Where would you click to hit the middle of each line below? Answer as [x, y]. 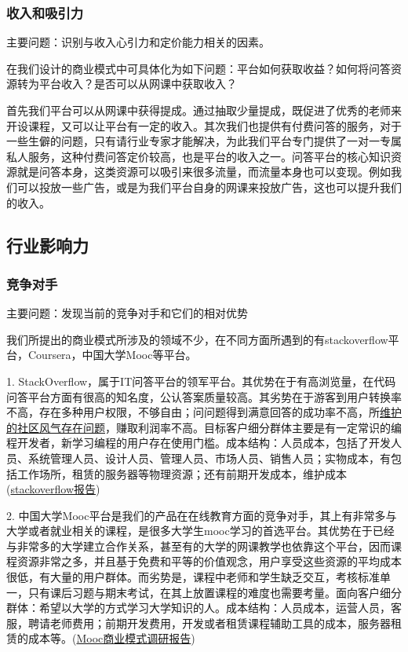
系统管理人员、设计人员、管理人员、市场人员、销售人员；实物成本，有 [209, 458]
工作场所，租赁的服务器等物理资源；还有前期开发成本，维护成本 [182, 473]
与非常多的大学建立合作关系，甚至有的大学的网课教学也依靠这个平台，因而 [199, 546]
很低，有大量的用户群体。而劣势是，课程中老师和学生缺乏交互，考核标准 [193, 577]
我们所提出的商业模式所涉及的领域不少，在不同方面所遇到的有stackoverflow [197, 339]
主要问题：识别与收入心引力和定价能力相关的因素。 [138, 42]
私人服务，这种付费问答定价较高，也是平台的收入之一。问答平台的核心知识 [199, 156]
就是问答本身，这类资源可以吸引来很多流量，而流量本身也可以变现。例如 [204, 172]
